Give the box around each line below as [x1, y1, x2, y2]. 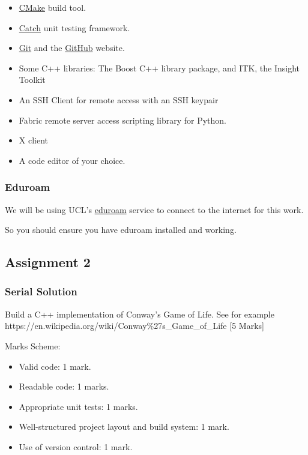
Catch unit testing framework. [19, 21, 130, 34]
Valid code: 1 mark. [19, 360, 91, 372]
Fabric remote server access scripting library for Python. [19, 113, 226, 126]
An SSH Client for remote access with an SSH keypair [19, 93, 219, 106]
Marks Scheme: [5, 339, 61, 352]
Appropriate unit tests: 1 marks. [19, 400, 138, 412]
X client [19, 134, 49, 146]
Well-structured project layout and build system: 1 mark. [19, 420, 229, 433]
